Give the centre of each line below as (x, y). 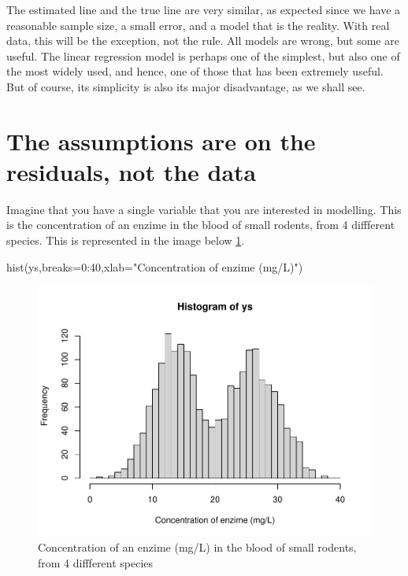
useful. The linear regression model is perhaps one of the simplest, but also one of (203, 55)
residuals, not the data (132, 171)
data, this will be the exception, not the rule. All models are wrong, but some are (203, 41)
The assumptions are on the (161, 140)
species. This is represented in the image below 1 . (126, 240)
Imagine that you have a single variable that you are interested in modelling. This (204, 209)
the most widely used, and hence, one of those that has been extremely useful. (195, 71)
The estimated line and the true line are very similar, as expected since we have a (204, 9)
